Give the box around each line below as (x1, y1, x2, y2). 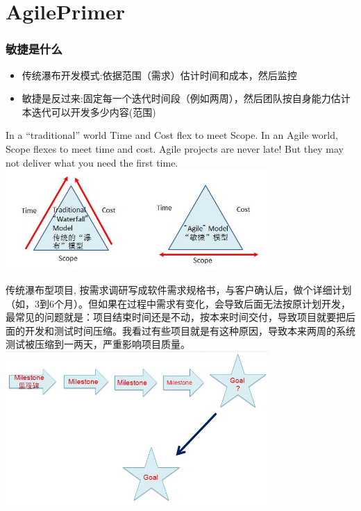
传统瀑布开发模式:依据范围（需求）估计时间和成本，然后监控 (22, 67, 297, 82)
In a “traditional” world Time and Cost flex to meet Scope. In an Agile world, (6, 128, 338, 142)
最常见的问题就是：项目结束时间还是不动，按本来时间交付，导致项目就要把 (6, 310, 346, 324)
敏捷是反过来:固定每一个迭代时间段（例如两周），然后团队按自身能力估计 (22, 91, 351, 106)
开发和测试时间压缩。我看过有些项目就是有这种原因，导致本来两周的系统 (24, 323, 355, 337)
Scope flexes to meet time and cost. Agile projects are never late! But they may (6, 141, 344, 156)
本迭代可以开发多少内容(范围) (22, 104, 156, 119)
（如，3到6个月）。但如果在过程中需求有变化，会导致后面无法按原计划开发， (6, 296, 351, 310)
